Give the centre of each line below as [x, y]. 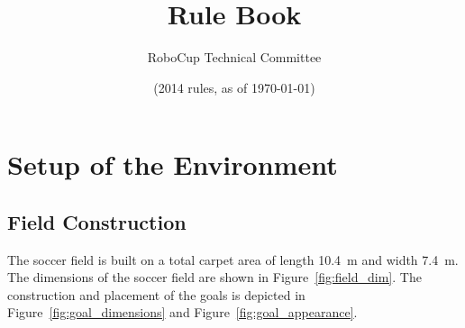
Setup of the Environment [173, 164]
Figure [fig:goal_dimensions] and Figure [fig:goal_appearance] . [182, 312]
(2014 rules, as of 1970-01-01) [234, 87]
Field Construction [97, 221]
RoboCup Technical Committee [234, 57]
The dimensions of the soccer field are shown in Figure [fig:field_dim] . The [214, 277]
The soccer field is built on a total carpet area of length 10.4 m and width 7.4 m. [233, 259]
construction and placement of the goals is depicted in [156, 294]
